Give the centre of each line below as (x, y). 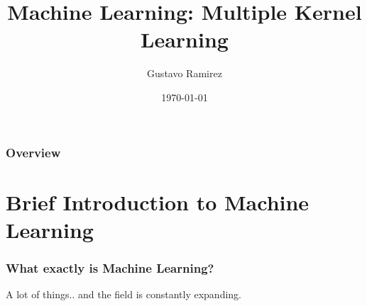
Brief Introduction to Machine (158, 202)
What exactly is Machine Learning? (110, 267)
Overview (33, 152)
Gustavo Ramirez (185, 73)
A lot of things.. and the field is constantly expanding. (124, 294)
